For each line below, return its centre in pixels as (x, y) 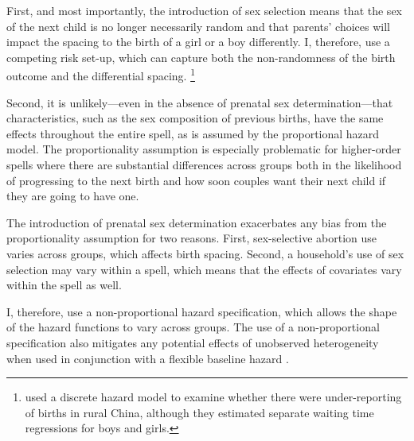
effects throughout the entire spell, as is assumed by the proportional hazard (193, 133)
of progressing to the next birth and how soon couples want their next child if (196, 180)
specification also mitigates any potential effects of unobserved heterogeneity (193, 342)
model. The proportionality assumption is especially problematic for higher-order (204, 149)
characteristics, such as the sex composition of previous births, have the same (195, 118)
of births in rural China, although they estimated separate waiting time (199, 412)
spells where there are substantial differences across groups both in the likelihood (204, 164)
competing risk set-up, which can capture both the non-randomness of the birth (201, 57)
